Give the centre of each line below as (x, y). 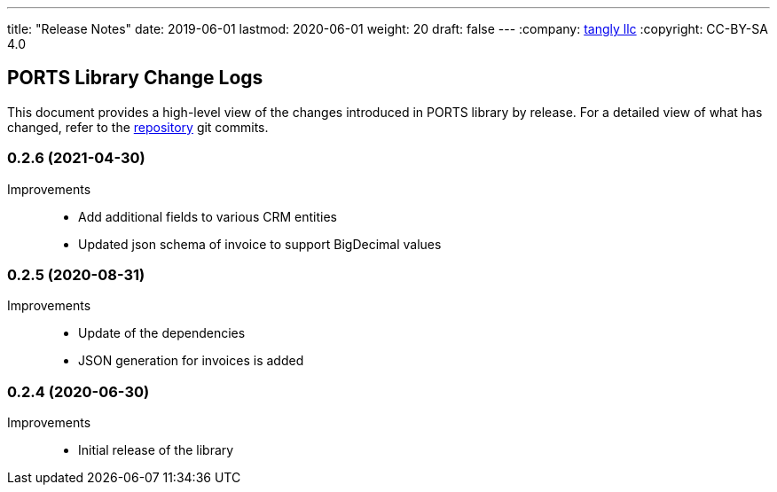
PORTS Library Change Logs (135, 78)
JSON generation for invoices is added (191, 361)
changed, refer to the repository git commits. (138, 127)
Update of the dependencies (162, 333)
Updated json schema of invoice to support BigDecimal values (260, 244)
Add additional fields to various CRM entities (208, 216)
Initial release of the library (156, 450)
